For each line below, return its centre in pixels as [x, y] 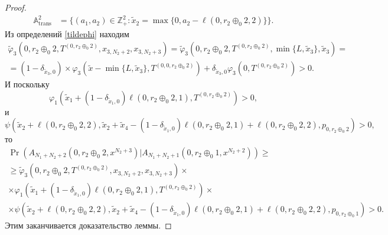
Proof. [16, 7]
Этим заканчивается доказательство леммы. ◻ [88, 225]
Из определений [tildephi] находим [67, 33]
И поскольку [27, 84]
